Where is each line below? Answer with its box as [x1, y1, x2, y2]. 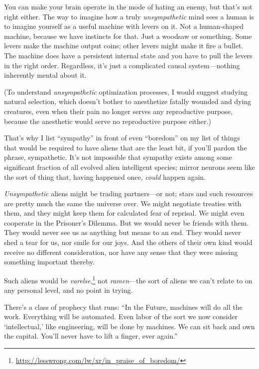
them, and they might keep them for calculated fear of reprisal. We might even [4, 208, 245, 218]
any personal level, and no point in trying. [4, 285, 133, 295]
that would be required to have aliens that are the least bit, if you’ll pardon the [4, 142, 247, 152]
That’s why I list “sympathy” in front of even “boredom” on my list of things [4, 132, 240, 143]
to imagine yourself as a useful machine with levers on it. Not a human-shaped [4, 21, 244, 31]
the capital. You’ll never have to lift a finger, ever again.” [4, 331, 178, 341]
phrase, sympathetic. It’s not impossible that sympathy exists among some [4, 152, 232, 162]
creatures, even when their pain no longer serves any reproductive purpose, [4, 106, 233, 116]
